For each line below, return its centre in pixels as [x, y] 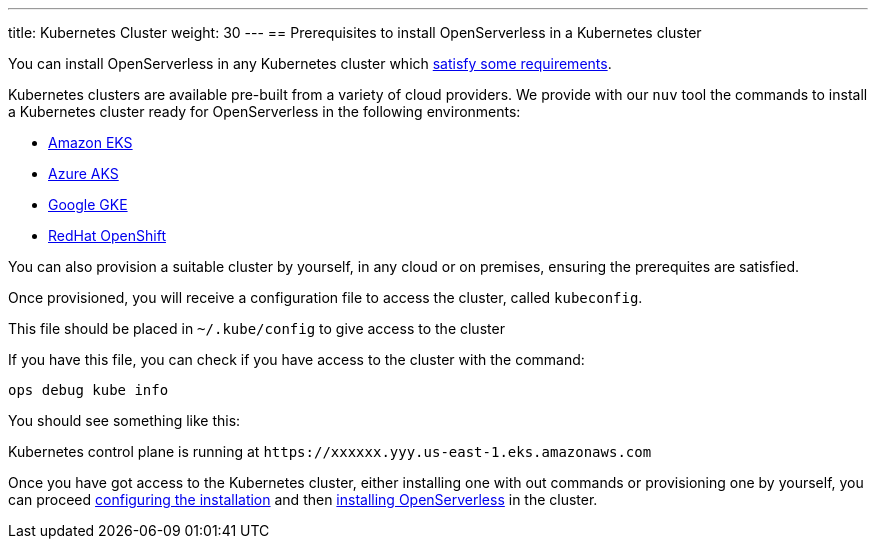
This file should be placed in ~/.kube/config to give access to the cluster [256, 328]
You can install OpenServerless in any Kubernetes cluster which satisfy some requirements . [310, 63]
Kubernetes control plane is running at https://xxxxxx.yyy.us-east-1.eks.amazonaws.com [330, 451]
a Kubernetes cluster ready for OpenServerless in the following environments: [264, 111]
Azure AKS [83, 173]
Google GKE [88, 204]
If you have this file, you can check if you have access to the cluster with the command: [296, 359]
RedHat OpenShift [107, 235]
